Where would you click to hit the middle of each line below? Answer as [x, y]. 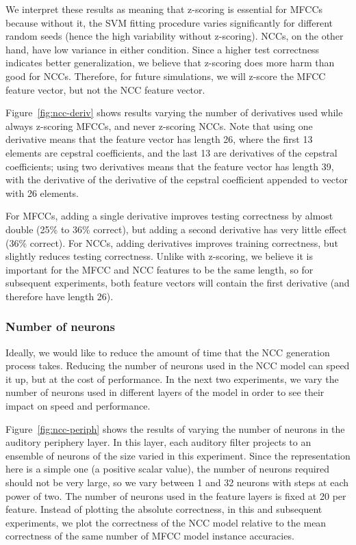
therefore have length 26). [60, 296]
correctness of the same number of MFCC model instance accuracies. [150, 536]
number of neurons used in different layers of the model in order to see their [165, 392]
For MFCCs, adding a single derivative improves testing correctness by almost [169, 216]
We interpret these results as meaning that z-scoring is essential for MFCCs [164, 9]
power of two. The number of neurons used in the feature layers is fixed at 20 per [176, 495]
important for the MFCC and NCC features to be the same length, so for [160, 269]
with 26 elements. [42, 192]
